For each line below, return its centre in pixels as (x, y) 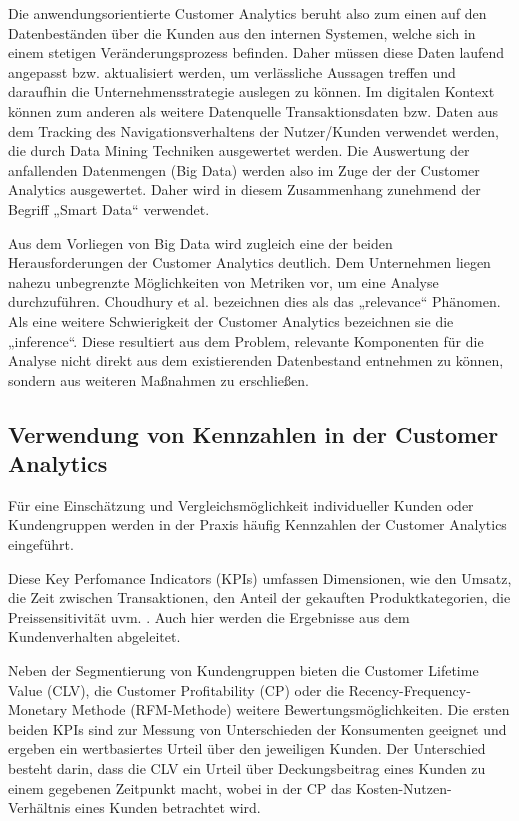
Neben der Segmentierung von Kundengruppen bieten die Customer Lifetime (243, 670)
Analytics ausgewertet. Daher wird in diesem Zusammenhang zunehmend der (244, 189)
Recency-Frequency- (409, 689)
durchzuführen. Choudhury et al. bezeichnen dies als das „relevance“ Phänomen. (254, 301)
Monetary (38, 709)
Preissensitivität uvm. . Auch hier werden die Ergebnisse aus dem (209, 616)
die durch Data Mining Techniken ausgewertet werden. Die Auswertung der (239, 150)
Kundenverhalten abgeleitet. (94, 636)
